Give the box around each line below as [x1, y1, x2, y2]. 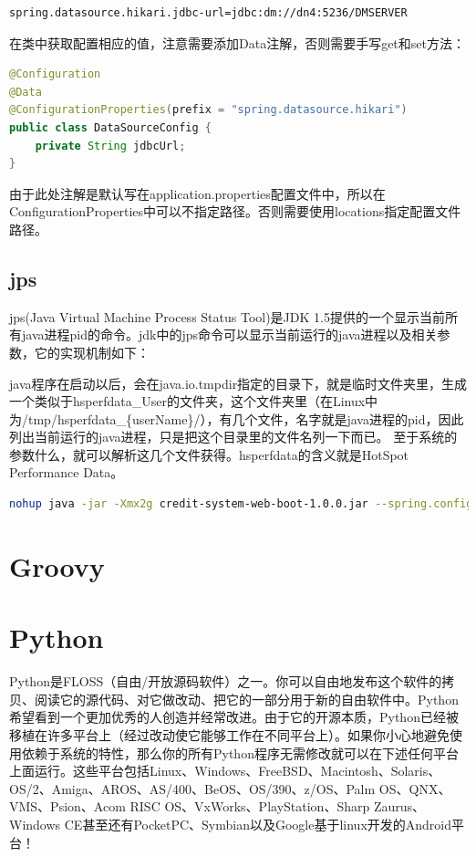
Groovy [9, 547, 105, 584]
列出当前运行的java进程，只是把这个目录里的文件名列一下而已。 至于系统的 [9, 427, 458, 446]
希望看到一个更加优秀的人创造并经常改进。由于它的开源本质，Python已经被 [9, 707, 459, 726]
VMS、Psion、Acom [9, 797, 126, 816]
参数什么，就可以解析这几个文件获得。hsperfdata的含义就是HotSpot [9, 444, 409, 464]
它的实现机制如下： [34, 342, 150, 361]
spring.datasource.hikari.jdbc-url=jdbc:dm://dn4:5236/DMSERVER [9, 6, 408, 19]
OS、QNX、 [378, 779, 451, 798]
